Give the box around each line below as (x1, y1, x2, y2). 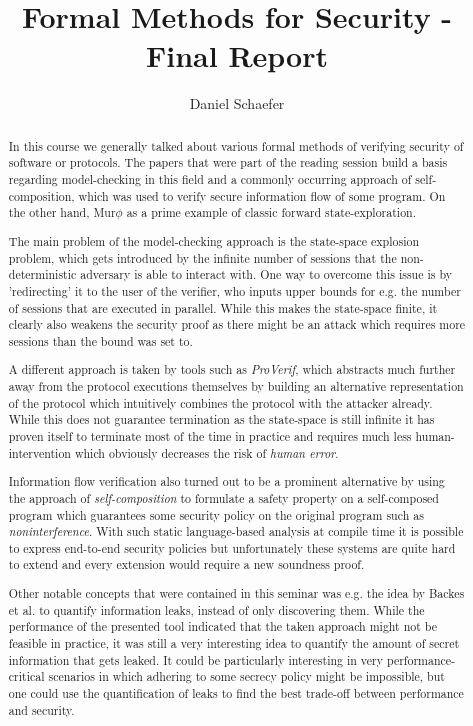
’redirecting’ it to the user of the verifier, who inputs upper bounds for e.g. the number (8, 282, 461, 299)
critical (8, 668, 45, 685)
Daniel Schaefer (189, 93, 285, 114)
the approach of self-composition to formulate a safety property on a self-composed (8, 489, 439, 506)
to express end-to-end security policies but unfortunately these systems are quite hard (8, 539, 456, 556)
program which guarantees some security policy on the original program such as (8, 506, 424, 523)
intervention (8, 444, 71, 461)
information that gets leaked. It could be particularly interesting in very (8, 651, 384, 668)
